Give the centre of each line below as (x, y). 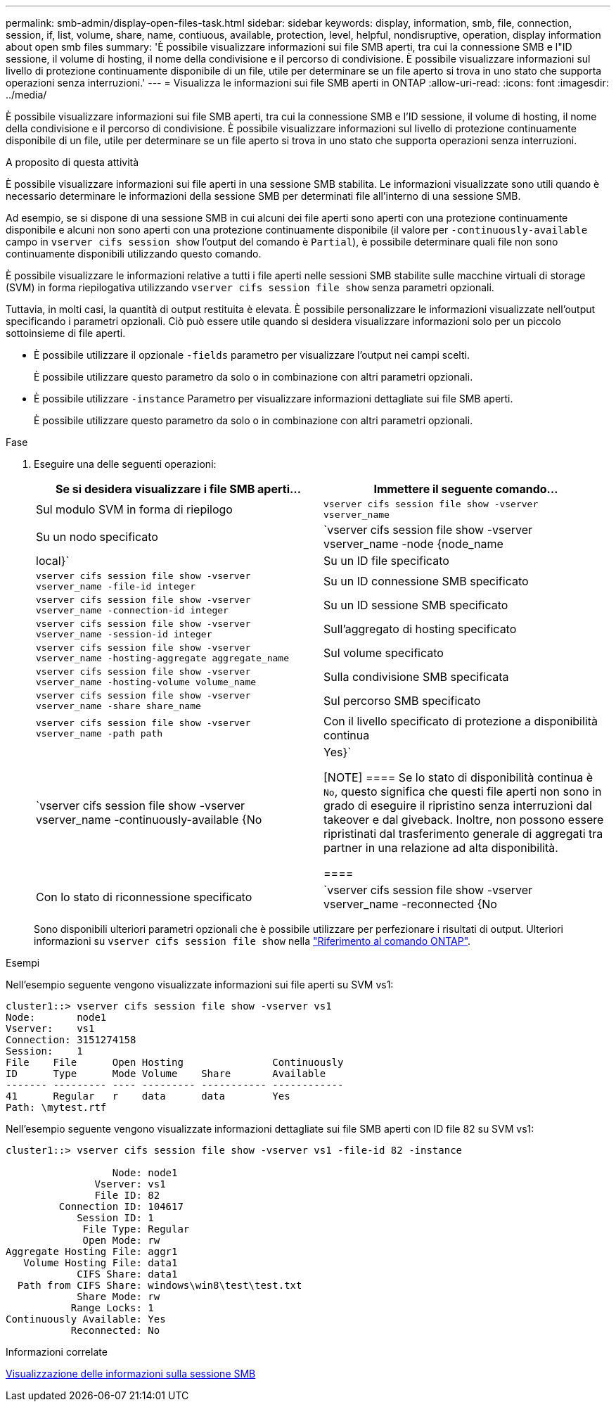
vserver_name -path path (100, 733)
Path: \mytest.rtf (56, 1107)
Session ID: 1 (115, 1218)
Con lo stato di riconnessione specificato (144, 897)
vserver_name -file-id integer (116, 586)
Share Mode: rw (118, 1297)
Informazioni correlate (57, 1352)
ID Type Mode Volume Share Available (166, 1074)
